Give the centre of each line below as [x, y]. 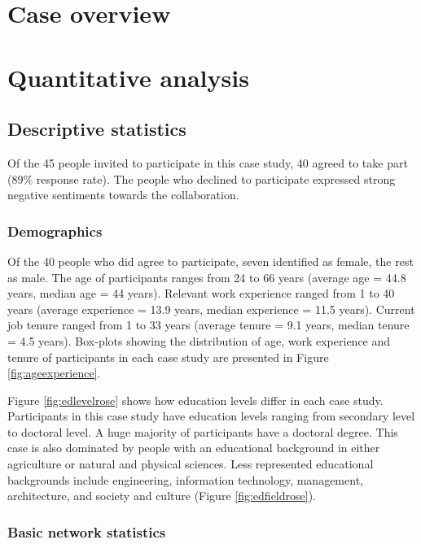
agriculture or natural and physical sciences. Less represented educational [191, 464]
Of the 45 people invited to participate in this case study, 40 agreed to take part [208, 162]
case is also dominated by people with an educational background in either [194, 448]
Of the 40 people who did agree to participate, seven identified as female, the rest [210, 261]
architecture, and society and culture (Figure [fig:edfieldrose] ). [162, 496]
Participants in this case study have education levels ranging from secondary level [211, 416]
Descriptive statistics [97, 129]
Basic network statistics [87, 531]
